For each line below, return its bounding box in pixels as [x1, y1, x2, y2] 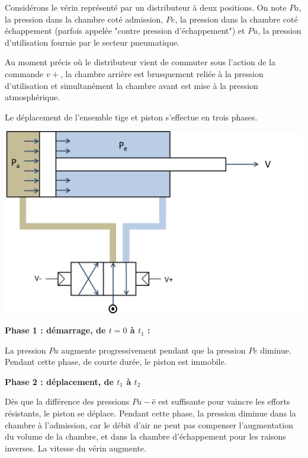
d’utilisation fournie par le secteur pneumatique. [5, 36, 180, 48]
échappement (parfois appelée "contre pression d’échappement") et [5, 24, 245, 37]
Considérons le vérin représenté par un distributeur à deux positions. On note [5, 1, 287, 13]
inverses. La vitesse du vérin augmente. [5, 441, 146, 454]
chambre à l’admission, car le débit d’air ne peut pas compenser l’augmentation [5, 418, 293, 431]
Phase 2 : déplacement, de [5, 375, 114, 387]
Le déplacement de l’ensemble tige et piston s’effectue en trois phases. [5, 110, 258, 123]
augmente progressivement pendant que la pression [61, 343, 246, 356]
